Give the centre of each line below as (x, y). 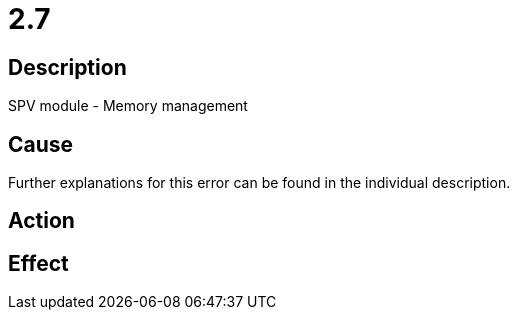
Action (41, 221)
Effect (38, 263)
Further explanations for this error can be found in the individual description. (259, 183)
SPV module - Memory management (128, 106)
